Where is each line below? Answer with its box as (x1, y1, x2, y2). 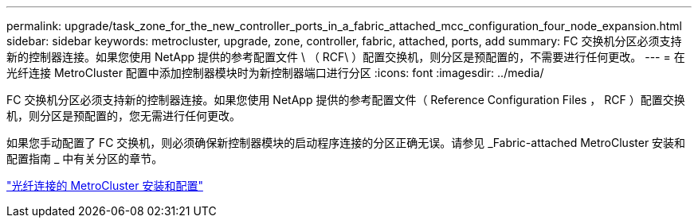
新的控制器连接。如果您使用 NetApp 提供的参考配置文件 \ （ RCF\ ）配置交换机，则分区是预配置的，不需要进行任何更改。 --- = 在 (6, 50, 685, 64)
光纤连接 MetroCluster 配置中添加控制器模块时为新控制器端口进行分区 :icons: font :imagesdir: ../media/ (6, 66, 544, 79)
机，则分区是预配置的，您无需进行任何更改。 (6, 109, 241, 122)
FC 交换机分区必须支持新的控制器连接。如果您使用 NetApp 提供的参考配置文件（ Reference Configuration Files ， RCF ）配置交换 (6, 93, 685, 106)
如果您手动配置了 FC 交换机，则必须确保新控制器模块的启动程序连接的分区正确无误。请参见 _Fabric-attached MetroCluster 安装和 (6, 136, 686, 149)
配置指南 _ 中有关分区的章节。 (6, 152, 163, 165)
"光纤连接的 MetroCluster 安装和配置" (6, 179, 203, 192)
